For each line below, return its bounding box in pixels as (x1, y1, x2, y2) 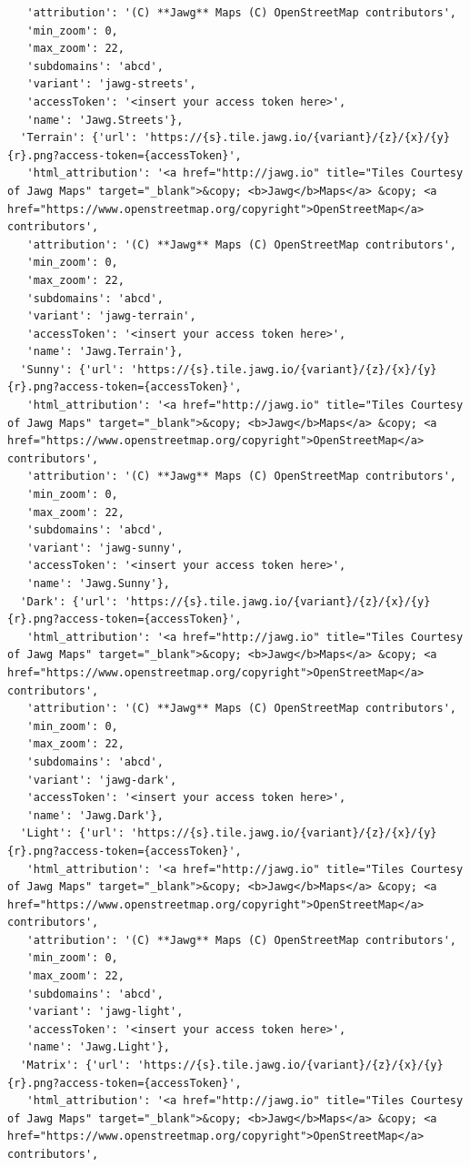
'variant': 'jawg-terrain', (26, 310, 196, 323)
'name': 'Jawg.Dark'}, (26, 808, 164, 822)
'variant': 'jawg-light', (26, 1005, 184, 1019)
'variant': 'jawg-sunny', (26, 541, 184, 554)
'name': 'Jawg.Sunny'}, (26, 577, 170, 590)
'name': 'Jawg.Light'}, (26, 1040, 170, 1054)
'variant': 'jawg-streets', (26, 77, 196, 91)
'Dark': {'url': (20, 594, 118, 608)
